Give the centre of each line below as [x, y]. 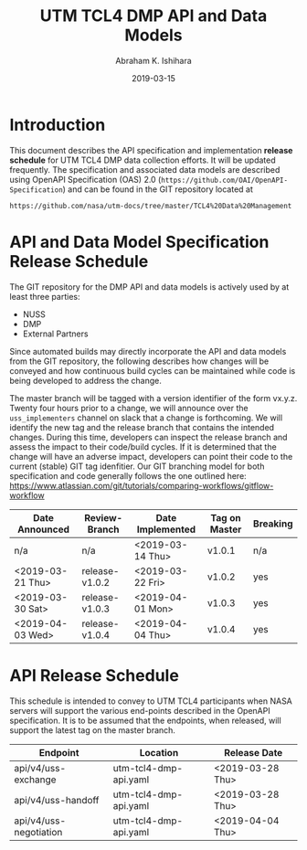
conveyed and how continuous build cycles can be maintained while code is [153, 370]
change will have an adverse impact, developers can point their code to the [151, 456]
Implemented [166, 529]
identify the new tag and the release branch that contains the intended [142, 427]
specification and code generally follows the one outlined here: [128, 475]
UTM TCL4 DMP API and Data [153, 16]
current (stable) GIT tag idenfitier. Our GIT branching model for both [137, 466]
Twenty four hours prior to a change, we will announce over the [129, 408]
